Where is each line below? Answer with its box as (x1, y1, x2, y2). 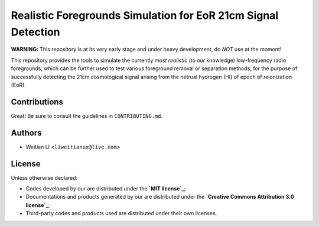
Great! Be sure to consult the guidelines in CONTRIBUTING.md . (11, 112, 163, 119)
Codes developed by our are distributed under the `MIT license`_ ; (25, 185, 186, 192)
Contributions (11, 97, 63, 107)
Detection (11, 25, 60, 38)
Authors (11, 127, 42, 138)
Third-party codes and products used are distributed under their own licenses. (25, 210, 217, 217)
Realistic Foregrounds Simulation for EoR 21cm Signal (11, 9, 279, 22)
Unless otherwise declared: (11, 174, 78, 181)
